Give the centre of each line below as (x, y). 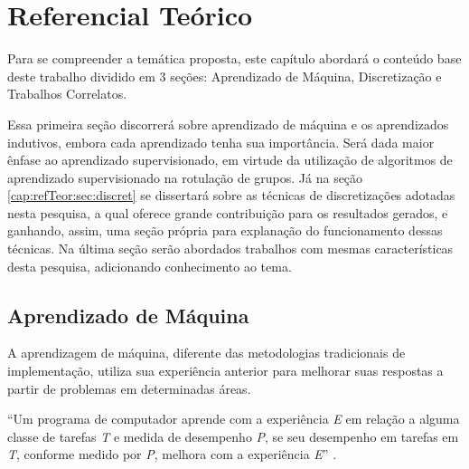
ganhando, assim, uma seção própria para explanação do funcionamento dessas (225, 230)
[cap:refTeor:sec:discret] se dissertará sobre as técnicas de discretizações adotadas (231, 195)
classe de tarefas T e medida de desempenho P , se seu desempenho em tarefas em (233, 436)
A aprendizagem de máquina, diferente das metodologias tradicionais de (206, 353)
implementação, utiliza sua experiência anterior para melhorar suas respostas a (225, 371)
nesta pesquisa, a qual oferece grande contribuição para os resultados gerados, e (228, 212)
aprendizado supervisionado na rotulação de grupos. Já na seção (185, 177)
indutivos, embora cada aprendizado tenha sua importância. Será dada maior (221, 142)
